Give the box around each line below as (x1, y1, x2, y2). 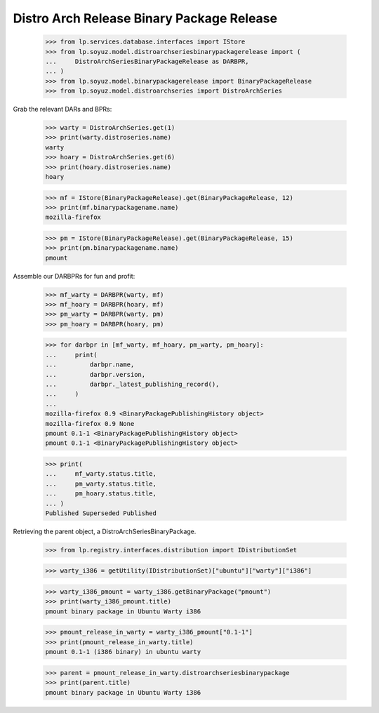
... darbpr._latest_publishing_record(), (45, 380, 220, 389)
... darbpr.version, (45, 371, 146, 378)
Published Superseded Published (45, 509, 157, 517)
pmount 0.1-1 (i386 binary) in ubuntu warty (45, 648, 201, 656)
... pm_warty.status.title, (45, 479, 157, 488)
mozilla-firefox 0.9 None (45, 420, 135, 427)
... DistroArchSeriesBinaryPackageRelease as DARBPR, (45, 57, 249, 65)
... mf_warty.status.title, (45, 470, 157, 478)
